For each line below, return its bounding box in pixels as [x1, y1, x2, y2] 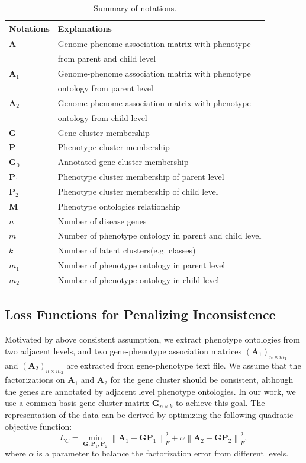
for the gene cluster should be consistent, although [110, 373, 294, 386]
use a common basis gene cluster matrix [5, 397, 150, 409]
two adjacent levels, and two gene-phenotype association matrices [5, 344, 242, 357]
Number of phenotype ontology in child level [57, 273, 220, 286]
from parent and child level [57, 52, 156, 65]
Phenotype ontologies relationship [57, 199, 181, 212]
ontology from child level [57, 111, 147, 123]
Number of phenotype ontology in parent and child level [57, 229, 262, 242]
